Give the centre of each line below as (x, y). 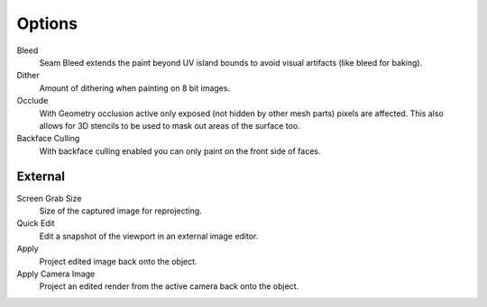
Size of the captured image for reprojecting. (120, 211)
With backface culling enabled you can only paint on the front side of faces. (180, 151)
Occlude (32, 101)
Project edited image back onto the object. (118, 261)
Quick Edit (36, 223)
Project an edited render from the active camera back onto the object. (169, 286)
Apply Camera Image (56, 274)
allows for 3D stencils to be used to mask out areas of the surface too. (170, 125)
